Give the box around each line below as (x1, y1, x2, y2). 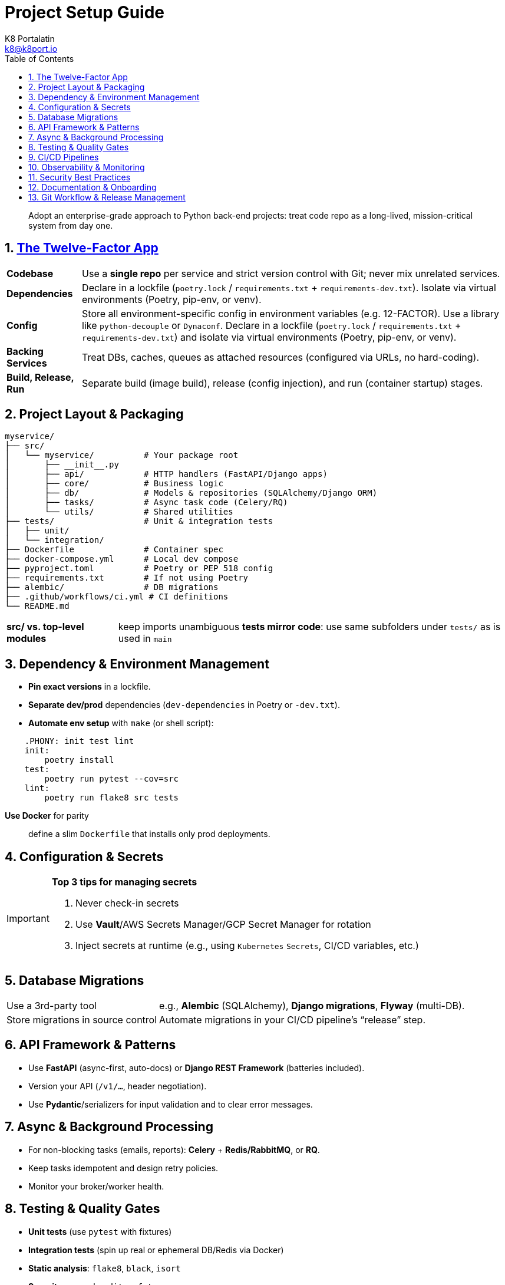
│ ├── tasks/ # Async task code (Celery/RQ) (5, 497, 288, 508)
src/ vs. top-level (6, 621, 84, 633)
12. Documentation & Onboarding (28, 182, 157, 192)
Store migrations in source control (6, 1013, 157, 1026)
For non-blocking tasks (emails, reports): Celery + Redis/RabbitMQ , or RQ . (28, 1144, 320, 1155)
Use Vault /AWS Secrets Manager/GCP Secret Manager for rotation (75, 918, 371, 931)
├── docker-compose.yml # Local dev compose (5, 554, 239, 564)
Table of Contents (5, 53, 74, 64)
